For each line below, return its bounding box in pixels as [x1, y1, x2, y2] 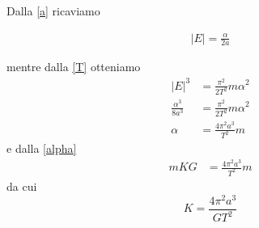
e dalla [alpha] [6, 140, 77, 157]
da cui [6, 177, 37, 194]
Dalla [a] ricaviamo [6, 2, 100, 19]
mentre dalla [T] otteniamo [6, 58, 141, 75]
